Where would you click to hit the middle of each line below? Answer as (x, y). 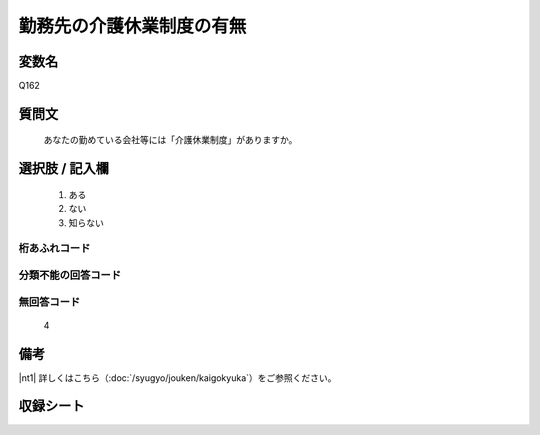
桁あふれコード (54, 248)
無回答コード (49, 302)
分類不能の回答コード (70, 275)
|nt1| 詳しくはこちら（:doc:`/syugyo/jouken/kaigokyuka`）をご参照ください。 (177, 377)
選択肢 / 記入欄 (64, 168)
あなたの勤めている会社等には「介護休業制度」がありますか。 (170, 140)
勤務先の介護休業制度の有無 (132, 26)
